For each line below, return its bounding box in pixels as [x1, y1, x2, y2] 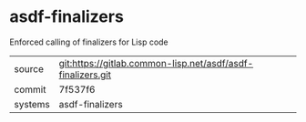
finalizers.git [58, 68, 112, 81]
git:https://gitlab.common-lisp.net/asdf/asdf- [58, 56, 254, 69]
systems [14, 97, 50, 110]
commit [14, 83, 46, 96]
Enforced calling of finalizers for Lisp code [9, 36, 168, 47]
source [14, 62, 44, 75]
